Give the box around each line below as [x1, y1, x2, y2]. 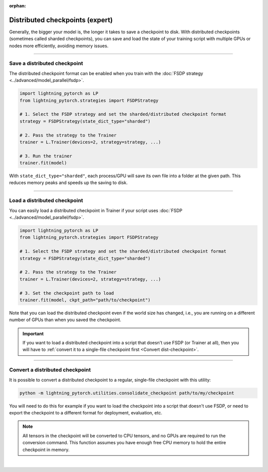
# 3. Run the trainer [19, 153, 72, 159]
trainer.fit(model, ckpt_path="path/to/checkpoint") [19, 297, 151, 303]
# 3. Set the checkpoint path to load [19, 290, 114, 296]
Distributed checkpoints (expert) [9, 15, 113, 24]
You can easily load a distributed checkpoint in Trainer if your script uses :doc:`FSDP [9, 207, 183, 213]
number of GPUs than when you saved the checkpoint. [9, 317, 122, 323]
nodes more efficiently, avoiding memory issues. [9, 43, 109, 49]
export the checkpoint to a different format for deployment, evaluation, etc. [9, 409, 162, 415]
